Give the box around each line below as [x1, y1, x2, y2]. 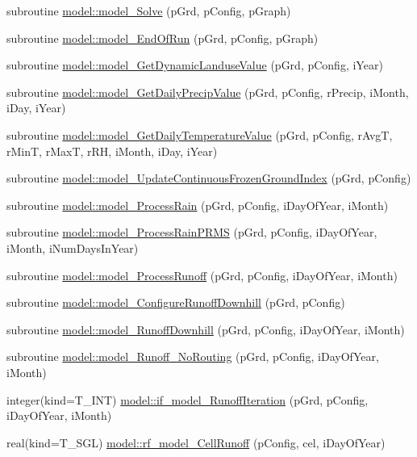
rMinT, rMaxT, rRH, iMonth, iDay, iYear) [6, 142, 218, 159]
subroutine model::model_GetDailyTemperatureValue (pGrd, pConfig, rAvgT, [6, 126, 393, 143]
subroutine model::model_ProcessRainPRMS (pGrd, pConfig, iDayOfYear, [6, 224, 377, 241]
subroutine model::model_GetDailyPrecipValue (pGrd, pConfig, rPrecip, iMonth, [6, 83, 409, 100]
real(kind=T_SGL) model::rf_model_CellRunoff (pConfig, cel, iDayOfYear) [6, 434, 386, 451]
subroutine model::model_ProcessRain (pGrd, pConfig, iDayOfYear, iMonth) [6, 196, 389, 213]
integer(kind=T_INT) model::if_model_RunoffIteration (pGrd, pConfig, [6, 391, 369, 408]
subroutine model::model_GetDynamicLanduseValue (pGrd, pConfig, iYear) [6, 57, 383, 73]
